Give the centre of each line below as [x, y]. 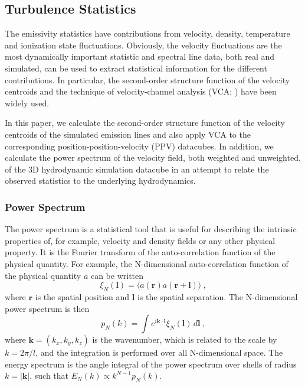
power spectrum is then [47, 308]
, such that [49, 375]
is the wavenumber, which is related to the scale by [185, 339]
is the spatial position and [82, 296]
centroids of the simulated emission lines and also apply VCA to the [128, 134]
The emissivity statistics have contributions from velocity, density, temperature [147, 33]
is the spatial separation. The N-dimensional [217, 296]
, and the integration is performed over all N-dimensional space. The [159, 352]
